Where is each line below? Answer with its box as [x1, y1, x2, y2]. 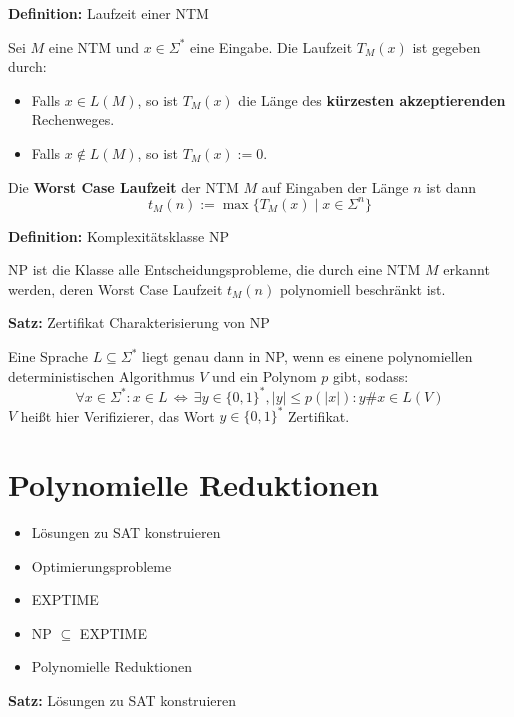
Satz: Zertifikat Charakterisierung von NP [8, 312, 270, 333]
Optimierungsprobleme [31, 555, 172, 576]
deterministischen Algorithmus [8, 365, 195, 386]
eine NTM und [48, 36, 140, 57]
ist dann [426, 176, 477, 197]
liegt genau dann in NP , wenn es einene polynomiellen [142, 346, 473, 367]
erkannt [443, 259, 490, 280]
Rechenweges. [31, 109, 115, 130]
